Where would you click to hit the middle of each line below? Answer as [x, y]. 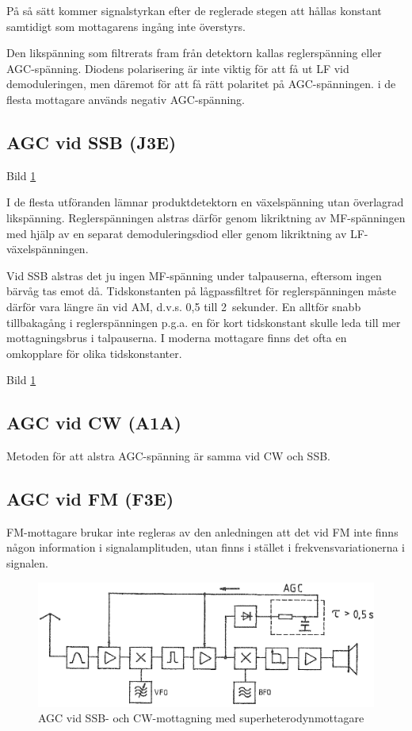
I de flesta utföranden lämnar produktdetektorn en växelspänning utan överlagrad [205, 202]
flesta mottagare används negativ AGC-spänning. [126, 99]
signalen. [27, 563]
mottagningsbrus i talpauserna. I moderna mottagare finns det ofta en [177, 338]
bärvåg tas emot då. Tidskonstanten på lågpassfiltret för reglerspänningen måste [201, 291]
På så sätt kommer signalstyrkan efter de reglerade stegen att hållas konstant [194, 10]
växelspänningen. [48, 249]
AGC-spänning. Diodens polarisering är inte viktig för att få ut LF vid [178, 68]
